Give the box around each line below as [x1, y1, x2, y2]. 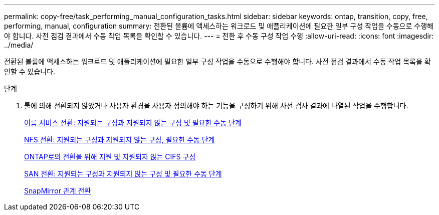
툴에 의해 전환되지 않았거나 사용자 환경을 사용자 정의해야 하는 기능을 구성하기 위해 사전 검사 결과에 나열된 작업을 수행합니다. [24, 101, 408, 110]
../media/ [4, 41, 34, 49]
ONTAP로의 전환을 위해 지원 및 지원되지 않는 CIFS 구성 [24, 152, 196, 161]
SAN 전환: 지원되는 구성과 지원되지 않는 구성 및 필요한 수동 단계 [24, 169, 222, 178]
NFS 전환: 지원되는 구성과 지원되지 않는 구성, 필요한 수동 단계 [24, 135, 215, 144]
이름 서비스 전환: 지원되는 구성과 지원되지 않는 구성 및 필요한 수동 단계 [24, 118, 242, 127]
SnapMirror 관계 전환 [24, 186, 91, 195]
